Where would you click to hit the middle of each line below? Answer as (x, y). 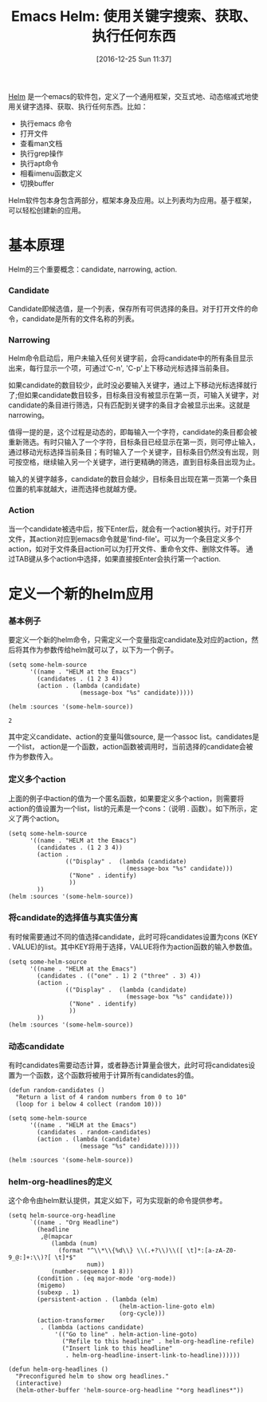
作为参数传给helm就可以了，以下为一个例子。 (104, 650)
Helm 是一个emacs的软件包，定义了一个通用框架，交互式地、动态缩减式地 (130, 96)
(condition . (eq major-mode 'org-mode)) (107, 1279)
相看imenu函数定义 (51, 173)
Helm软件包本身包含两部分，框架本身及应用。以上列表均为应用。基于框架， (132, 200)
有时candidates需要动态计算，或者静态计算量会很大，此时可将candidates (128, 1065)
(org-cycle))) (142, 1314)
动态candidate (37, 1046)
